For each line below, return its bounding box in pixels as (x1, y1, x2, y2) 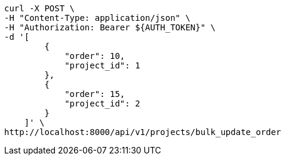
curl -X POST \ (4, 4, 75, 13)
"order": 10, (64, 51, 125, 61)
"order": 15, (64, 89, 125, 99)
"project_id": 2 (64, 99, 140, 108)
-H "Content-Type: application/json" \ (4, 13, 190, 23)
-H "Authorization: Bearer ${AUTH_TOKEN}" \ (4, 23, 216, 32)
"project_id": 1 (64, 61, 140, 70)
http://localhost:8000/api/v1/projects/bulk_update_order (4, 127, 281, 137)
